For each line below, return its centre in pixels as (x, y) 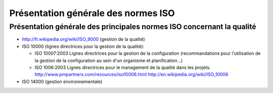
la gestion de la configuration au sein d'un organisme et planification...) (109, 60)
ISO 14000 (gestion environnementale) (62, 81)
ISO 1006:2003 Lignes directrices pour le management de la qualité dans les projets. (123, 67)
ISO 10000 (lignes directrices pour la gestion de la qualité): (83, 46)
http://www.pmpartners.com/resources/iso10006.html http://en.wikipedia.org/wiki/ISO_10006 (131, 74)
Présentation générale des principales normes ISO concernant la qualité (133, 27)
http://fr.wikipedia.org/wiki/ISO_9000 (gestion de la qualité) (83, 39)
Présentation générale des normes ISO (92, 13)
